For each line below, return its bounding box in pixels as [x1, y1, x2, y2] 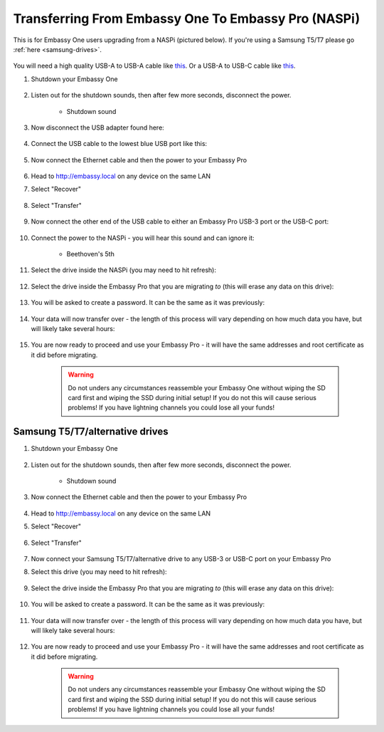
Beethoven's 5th [66, 250, 115, 258]
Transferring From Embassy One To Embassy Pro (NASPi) [13, 11, 361, 26]
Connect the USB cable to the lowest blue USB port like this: [31, 140, 208, 148]
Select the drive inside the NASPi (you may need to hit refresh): [31, 266, 217, 274]
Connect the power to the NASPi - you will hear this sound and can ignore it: [31, 234, 255, 242]
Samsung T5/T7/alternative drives [13, 426, 169, 438]
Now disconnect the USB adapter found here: [31, 123, 165, 132]
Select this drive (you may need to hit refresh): [31, 568, 167, 576]
